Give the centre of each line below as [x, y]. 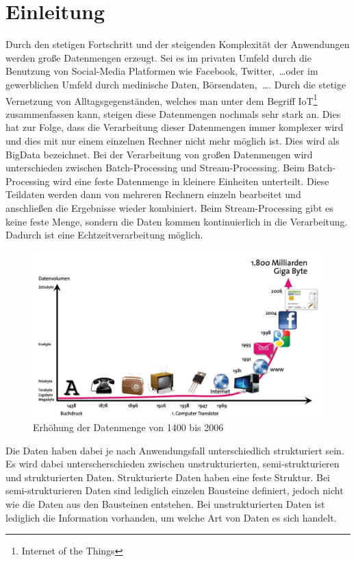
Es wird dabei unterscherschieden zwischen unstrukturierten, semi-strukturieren [173, 464]
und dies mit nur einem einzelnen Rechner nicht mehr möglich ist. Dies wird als [173, 140]
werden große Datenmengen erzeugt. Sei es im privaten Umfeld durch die [158, 57]
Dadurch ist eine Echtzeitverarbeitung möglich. [104, 235]
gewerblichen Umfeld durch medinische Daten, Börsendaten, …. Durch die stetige [176, 84]
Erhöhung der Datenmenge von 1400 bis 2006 [128, 427]
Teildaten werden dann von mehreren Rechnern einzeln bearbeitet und [153, 194]
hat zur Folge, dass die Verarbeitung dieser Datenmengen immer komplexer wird [175, 127]
